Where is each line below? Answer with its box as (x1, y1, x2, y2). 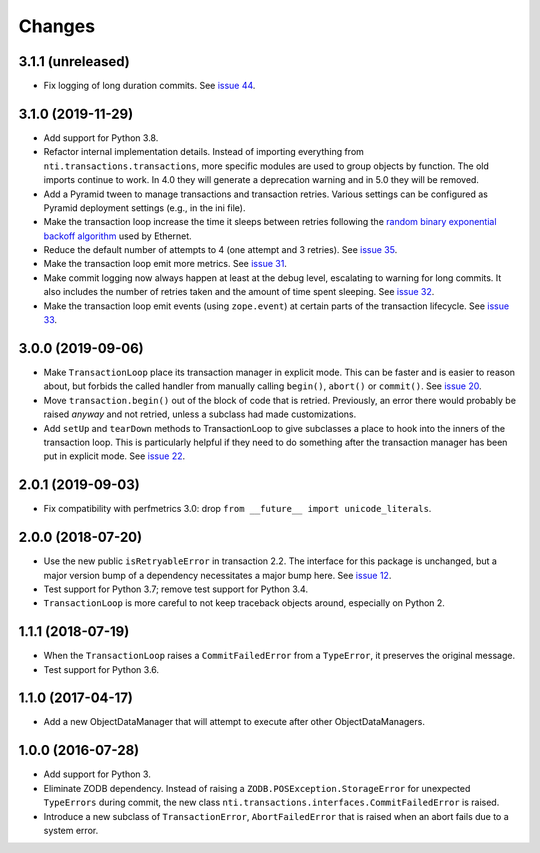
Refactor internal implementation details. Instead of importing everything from (43, 146, 365, 158)
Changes (18, 15, 95, 37)
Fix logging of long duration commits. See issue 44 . (43, 80, 256, 92)
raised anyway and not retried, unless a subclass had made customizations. (43, 408, 357, 420)
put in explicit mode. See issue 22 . (43, 450, 185, 462)
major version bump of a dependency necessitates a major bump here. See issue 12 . (43, 569, 392, 581)
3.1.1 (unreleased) (18, 53, 130, 70)
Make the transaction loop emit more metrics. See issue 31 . (43, 258, 287, 270)
